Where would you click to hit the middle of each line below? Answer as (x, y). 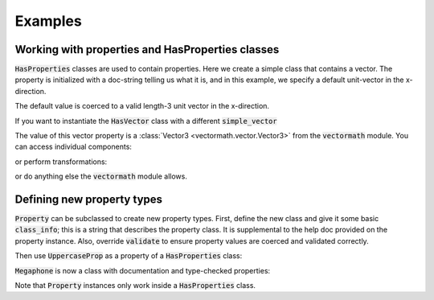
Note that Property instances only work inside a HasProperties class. (135, 286)
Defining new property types (89, 199)
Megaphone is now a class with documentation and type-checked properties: (143, 270)
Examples (48, 21)
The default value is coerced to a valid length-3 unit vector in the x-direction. (142, 106)
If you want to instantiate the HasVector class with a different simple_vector (146, 121)
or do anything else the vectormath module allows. (101, 176)
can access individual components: (74, 147)
